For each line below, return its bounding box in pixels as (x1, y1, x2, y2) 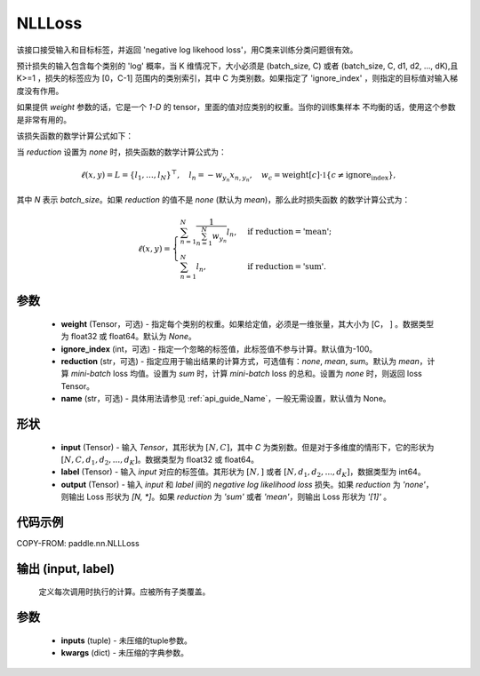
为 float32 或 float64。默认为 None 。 (60, 331, 197, 342)
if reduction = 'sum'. (247, 261, 326, 271)
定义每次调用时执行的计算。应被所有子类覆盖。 (38, 586, 211, 597)
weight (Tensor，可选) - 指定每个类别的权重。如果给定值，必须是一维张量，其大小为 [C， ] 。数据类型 (60, 318, 435, 329)
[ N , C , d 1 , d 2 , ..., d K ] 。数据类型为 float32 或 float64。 (60, 454, 260, 466)
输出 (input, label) (16, 561, 116, 577)
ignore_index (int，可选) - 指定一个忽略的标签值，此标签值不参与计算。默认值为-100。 (60, 343, 378, 354)
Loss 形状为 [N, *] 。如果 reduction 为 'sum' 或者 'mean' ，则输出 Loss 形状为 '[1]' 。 (85, 491, 392, 502)
